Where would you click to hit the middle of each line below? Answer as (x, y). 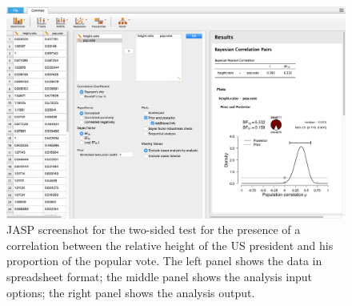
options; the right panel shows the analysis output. (131, 292)
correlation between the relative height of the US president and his (170, 245)
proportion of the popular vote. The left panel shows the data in (164, 261)
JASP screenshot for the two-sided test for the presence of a (154, 229)
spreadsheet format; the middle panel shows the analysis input (160, 276)
